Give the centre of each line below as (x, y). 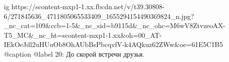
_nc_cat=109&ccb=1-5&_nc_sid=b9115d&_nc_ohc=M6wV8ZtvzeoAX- (115, 25)
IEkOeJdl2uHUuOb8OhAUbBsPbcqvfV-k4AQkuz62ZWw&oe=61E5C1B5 (114, 44)
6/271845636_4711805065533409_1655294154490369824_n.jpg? (99, 16)
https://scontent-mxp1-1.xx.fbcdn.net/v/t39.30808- (88, 6)
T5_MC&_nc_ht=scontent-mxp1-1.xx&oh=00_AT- (83, 35)
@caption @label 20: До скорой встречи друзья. (74, 54)
